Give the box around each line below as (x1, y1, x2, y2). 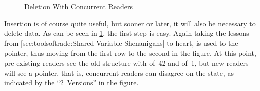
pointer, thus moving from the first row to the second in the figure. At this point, (4, 48, 256, 58)
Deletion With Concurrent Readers (24, 1, 133, 11)
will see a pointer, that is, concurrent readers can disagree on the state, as (4, 67, 234, 78)
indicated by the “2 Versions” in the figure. (4, 77, 139, 88)
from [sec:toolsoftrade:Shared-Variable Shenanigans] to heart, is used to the (4, 37, 238, 48)
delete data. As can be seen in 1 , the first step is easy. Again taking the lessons (4, 28, 249, 38)
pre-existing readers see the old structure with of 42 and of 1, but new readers (4, 57, 249, 68)
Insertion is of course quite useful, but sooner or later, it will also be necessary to (4, 18, 256, 28)
